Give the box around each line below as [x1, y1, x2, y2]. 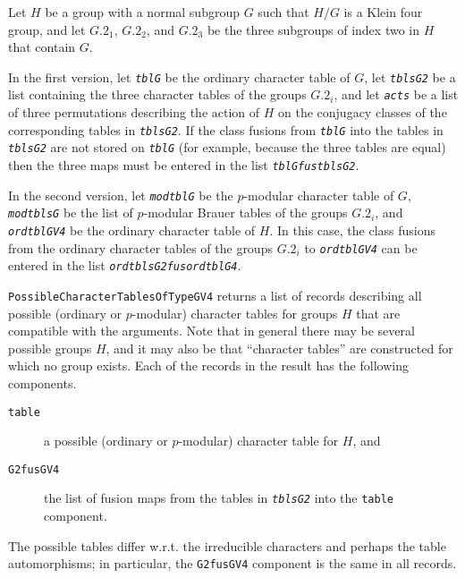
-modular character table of [243, 185, 394, 204]
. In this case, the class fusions [269, 220, 436, 239]
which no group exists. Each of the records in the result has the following [8, 356, 409, 375]
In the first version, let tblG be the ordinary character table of [8, 67, 351, 86]
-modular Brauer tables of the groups [143, 203, 348, 222]
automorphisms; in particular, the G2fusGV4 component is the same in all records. [8, 554, 457, 573]
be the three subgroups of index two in [207, 20, 419, 38]
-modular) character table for [178, 431, 339, 450]
